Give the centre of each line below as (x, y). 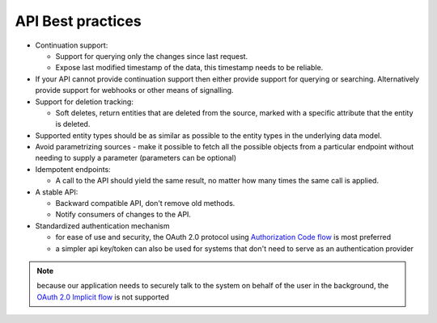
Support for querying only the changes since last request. (152, 56)
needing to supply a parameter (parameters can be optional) (136, 158)
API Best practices (78, 21)
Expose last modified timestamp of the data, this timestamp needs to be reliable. (189, 68)
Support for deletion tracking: (84, 102)
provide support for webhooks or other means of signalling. (134, 90)
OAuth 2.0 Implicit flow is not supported (103, 297)
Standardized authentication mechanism (102, 225)
